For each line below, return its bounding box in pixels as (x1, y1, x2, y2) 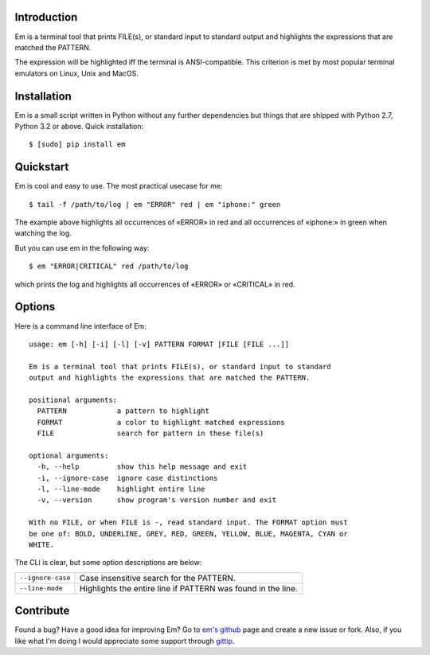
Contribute (14, 604, 70, 618)
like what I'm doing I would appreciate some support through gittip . (14, 636, 235, 645)
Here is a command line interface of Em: (14, 321, 147, 330)
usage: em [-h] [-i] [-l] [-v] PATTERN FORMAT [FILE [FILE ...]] (29, 339, 290, 349)
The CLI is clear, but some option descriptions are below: (14, 558, 202, 567)
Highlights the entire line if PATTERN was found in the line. (79, 583, 298, 594)
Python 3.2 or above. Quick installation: (14, 121, 144, 131)
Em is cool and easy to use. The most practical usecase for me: (14, 181, 223, 191)
